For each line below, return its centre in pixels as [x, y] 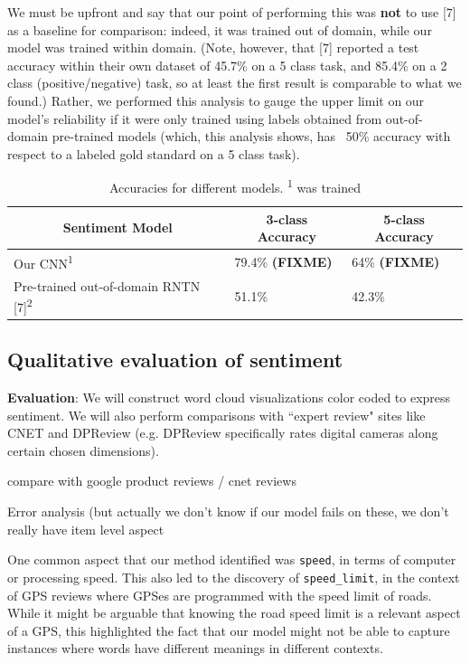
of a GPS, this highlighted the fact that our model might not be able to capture [229, 630]
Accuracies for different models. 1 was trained [235, 186]
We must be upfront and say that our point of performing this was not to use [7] [232, 12]
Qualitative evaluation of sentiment [175, 360]
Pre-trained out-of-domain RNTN [107, 285]
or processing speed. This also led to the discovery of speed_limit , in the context [234, 577]
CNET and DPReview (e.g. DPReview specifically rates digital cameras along [223, 433]
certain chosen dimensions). [83, 450]
